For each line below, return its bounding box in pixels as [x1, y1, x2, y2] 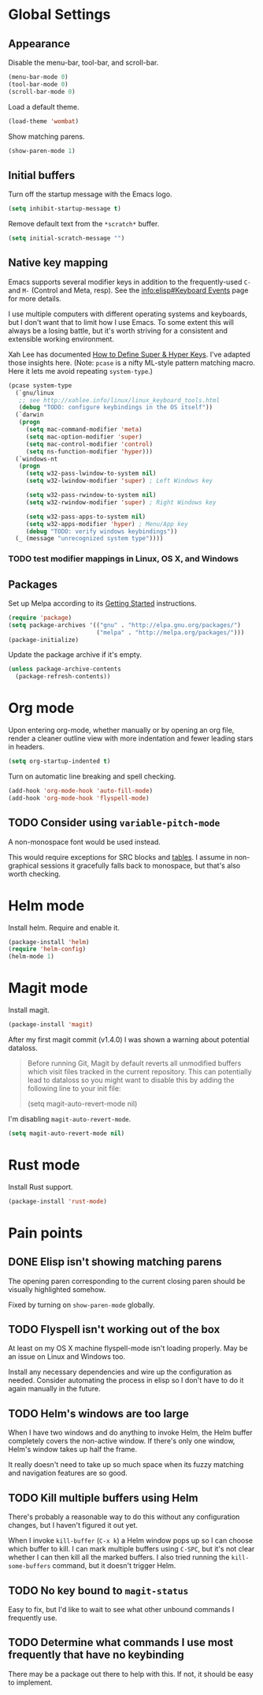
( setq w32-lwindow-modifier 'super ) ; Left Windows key [25, 477, 213, 485]
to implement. [8, 1678, 53, 1687]
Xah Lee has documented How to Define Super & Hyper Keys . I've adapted [8, 349, 250, 359]
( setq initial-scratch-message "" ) [8, 234, 125, 242]
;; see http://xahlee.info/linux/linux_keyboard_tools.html [18, 396, 220, 404]
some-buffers [8, 1562, 51, 1570]
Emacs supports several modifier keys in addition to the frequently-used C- [8, 277, 252, 286]
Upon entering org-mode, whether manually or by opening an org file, [8, 726, 235, 735]
